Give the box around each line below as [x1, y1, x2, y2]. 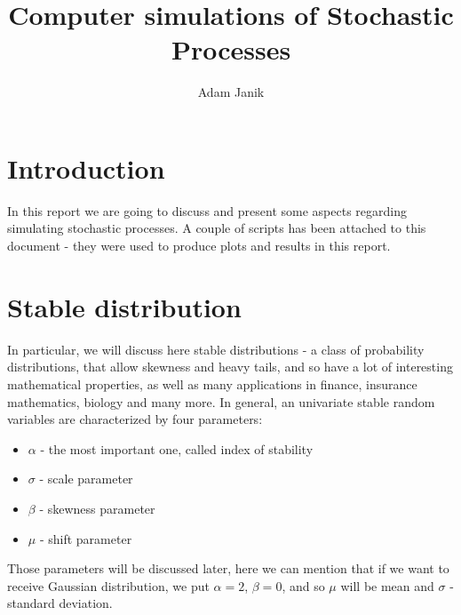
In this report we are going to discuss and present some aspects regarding [7, 201, 407, 220]
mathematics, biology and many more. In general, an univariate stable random [7, 392, 435, 411]
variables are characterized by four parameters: [7, 410, 263, 428]
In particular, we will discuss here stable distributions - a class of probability [7, 339, 425, 358]
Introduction [7, 149, 165, 186]
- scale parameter [39, 469, 133, 488]
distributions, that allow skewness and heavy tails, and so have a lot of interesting [7, 357, 453, 376]
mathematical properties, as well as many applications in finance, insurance [7, 374, 417, 393]
